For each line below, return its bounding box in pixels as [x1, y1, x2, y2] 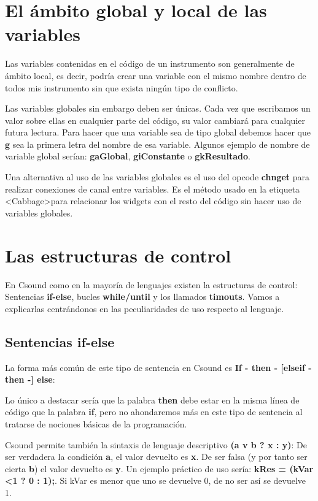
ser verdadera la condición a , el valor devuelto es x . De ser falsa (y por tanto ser [5, 450, 308, 463]
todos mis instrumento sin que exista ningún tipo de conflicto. [5, 81, 238, 94]
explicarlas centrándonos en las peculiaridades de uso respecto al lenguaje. [5, 302, 284, 315]
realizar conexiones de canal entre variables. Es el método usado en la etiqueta [5, 182, 300, 195]
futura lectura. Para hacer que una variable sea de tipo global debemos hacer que [5, 126, 311, 139]
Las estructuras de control [5, 242, 231, 267]
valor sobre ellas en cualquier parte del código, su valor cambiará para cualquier [5, 113, 305, 126]
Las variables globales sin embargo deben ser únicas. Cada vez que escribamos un [5, 102, 311, 115]
